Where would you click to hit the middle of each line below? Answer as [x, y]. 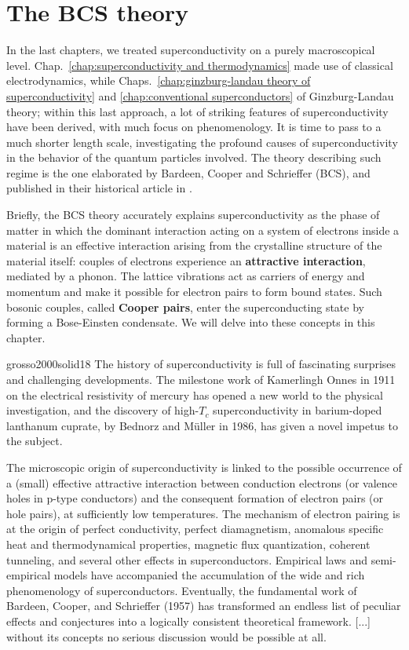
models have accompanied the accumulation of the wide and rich [209, 575]
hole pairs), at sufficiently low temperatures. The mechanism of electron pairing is [203, 513]
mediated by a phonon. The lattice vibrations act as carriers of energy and [186, 276]
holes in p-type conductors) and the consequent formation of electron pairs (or [195, 498]
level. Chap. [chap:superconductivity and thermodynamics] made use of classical [200, 65]
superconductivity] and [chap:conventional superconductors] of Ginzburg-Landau [200, 95]
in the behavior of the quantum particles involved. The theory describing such [194, 157]
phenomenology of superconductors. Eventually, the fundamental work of [182, 590]
